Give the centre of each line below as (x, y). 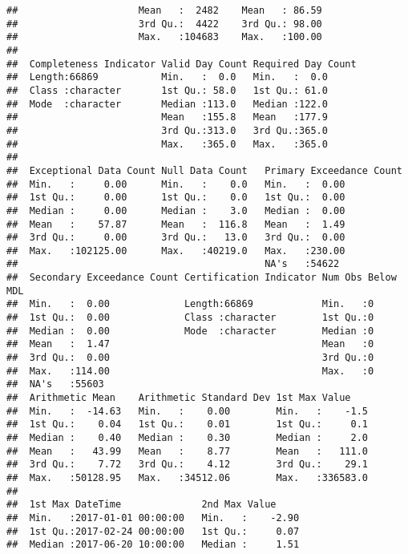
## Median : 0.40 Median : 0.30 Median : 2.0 (188, 438)
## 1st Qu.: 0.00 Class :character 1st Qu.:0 (190, 318)
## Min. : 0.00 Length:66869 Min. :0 (190, 304)
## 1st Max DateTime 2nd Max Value (141, 505)
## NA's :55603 (55, 384)
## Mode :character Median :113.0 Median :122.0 (167, 104)
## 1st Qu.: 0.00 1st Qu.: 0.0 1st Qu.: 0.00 (176, 198)
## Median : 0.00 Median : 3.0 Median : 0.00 (176, 210)
